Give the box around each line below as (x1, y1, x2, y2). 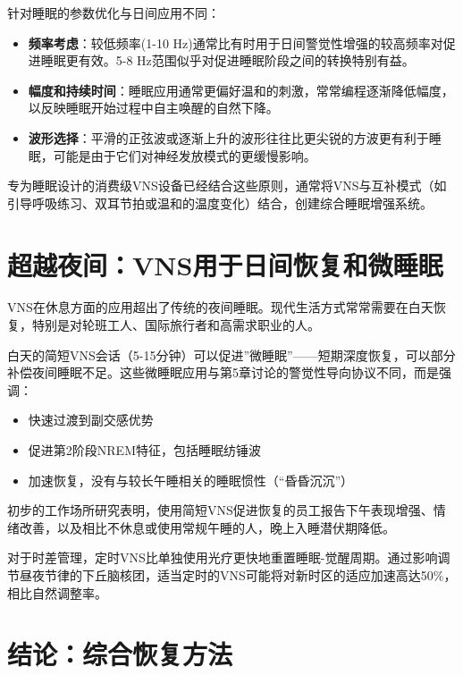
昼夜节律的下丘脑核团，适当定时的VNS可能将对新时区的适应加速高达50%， (19, 566, 457, 584)
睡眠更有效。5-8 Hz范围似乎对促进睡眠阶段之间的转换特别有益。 (40, 51, 415, 70)
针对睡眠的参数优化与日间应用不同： (7, 4, 220, 21)
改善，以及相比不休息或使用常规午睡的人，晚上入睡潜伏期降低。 (19, 518, 395, 536)
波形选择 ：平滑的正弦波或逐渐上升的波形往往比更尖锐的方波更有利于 (28, 128, 429, 147)
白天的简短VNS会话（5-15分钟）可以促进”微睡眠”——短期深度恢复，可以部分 (7, 345, 456, 364)
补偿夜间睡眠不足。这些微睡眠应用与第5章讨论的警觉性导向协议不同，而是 (7, 363, 439, 382)
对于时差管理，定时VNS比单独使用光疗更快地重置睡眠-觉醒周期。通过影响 (7, 548, 438, 567)
